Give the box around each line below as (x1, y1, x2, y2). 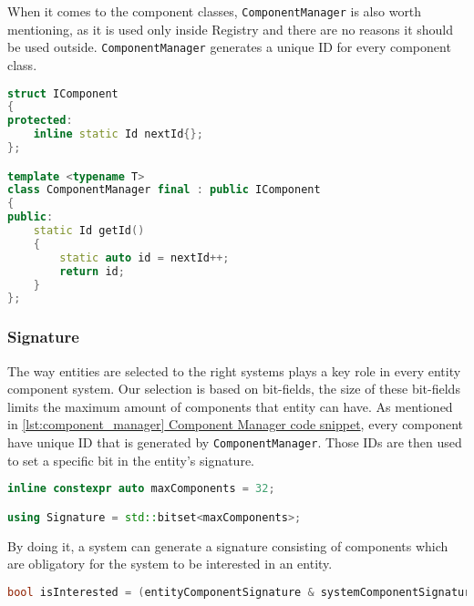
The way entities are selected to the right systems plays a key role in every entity (7, 361, 461, 380)
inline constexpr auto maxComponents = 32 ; (7, 482, 275, 496)
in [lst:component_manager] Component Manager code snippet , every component (7, 415, 464, 434)
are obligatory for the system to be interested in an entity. (7, 554, 333, 573)
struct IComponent (7, 87, 118, 100)
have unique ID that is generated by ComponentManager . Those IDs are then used (7, 432, 462, 451)
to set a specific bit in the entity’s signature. (7, 450, 254, 469)
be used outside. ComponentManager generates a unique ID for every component (7, 37, 451, 56)
